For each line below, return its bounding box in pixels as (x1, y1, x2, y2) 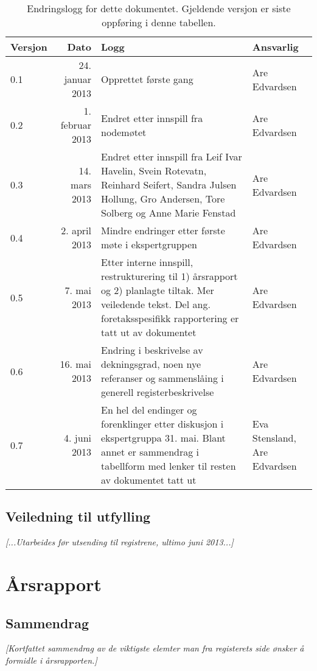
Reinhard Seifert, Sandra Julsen (100, 178, 237, 192)
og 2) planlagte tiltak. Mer (100, 283, 214, 297)
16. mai (60, 357, 91, 371)
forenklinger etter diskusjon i (100, 417, 224, 431)
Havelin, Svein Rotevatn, (100, 163, 207, 178)
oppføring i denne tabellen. (102, 15, 216, 29)
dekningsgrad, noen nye (100, 357, 201, 371)
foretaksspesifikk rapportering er (100, 311, 239, 325)
